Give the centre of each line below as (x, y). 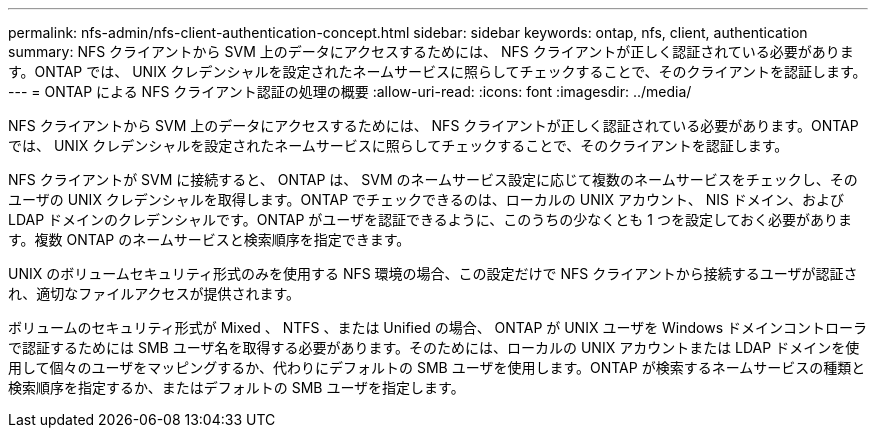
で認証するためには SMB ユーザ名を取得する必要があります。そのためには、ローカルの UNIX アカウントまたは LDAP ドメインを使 (434, 347)
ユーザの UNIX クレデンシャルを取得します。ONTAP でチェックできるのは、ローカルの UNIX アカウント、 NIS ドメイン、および (426, 199)
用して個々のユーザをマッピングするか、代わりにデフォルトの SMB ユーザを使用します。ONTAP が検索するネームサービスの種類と (437, 367)
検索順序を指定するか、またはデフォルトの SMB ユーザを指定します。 (236, 387)
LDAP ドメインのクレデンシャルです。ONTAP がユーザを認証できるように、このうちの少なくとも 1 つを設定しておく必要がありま (430, 219)
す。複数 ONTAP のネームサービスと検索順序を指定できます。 (209, 239)
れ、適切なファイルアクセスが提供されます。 (154, 293)
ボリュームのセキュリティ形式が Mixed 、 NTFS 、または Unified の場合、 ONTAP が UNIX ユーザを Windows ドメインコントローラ (438, 327)
